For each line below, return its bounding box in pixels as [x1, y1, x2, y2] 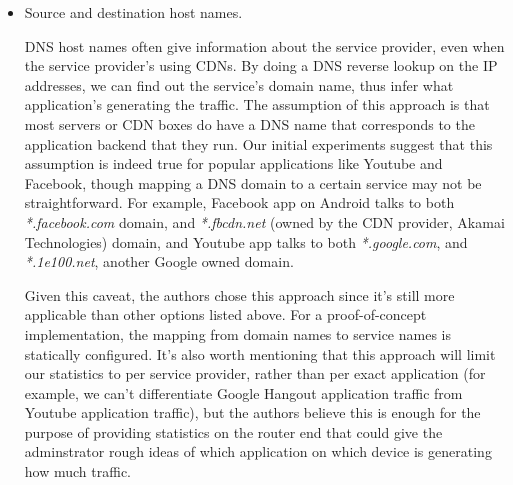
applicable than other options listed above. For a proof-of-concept [24, 304, 427, 325]
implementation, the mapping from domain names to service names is [24, 323, 451, 344]
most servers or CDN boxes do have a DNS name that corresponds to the [24, 113, 475, 134]
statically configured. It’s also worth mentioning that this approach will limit [24, 343, 496, 364]
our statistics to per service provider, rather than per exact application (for [24, 363, 486, 384]
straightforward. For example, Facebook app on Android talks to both [24, 192, 455, 213]
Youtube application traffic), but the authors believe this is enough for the [24, 402, 481, 423]
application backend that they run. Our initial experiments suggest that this [24, 133, 493, 154]
